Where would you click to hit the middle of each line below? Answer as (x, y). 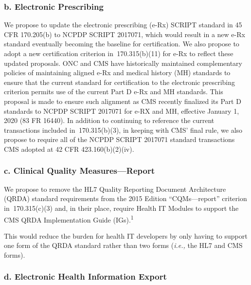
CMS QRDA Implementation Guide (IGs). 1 (69, 219)
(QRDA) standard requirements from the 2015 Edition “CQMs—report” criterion (125, 198)
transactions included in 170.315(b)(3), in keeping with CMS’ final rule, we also (123, 130)
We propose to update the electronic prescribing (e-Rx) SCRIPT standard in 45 (123, 25)
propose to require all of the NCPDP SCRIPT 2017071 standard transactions (119, 139)
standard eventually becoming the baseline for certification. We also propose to (122, 44)
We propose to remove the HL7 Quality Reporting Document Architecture (115, 189)
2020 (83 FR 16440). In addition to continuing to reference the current (109, 120)
